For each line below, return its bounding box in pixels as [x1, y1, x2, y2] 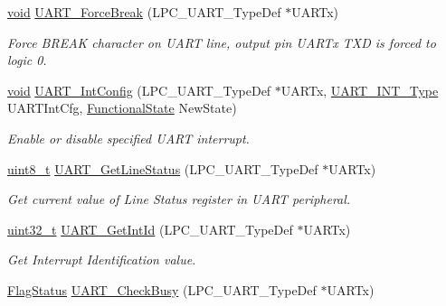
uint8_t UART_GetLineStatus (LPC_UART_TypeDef [7, 159, 318, 178]
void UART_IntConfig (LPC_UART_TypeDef [7, 80, 271, 99]
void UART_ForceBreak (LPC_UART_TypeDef [7, 3, 281, 21]
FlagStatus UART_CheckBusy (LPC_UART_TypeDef [7, 280, 317, 299]
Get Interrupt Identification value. [7, 250, 196, 269]
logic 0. [7, 51, 47, 70]
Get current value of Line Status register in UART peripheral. [7, 190, 351, 209]
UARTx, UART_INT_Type [280, 80, 439, 99]
